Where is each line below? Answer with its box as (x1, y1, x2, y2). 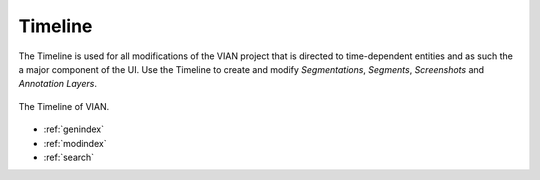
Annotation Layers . (18, 78, 97, 90)
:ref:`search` (43, 151, 95, 163)
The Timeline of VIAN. (18, 100, 110, 112)
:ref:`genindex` (43, 123, 105, 135)
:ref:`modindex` (43, 137, 107, 149)
